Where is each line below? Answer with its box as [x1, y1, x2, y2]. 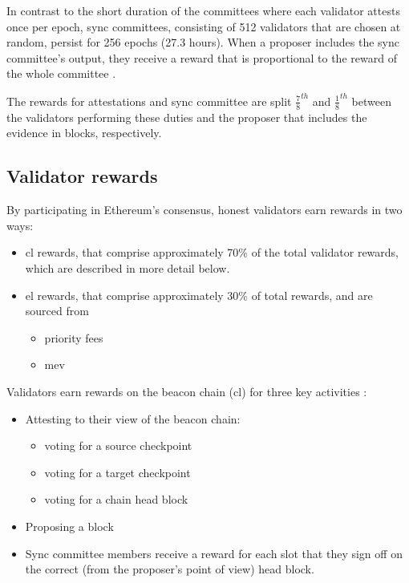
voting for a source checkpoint [44, 437, 192, 454]
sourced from [25, 302, 89, 319]
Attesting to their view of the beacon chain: [25, 410, 241, 427]
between [351, 92, 391, 109]
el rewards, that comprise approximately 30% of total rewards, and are [25, 286, 373, 303]
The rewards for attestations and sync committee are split [6, 92, 292, 109]
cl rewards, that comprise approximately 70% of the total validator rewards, [25, 244, 399, 261]
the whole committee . [6, 65, 116, 82]
